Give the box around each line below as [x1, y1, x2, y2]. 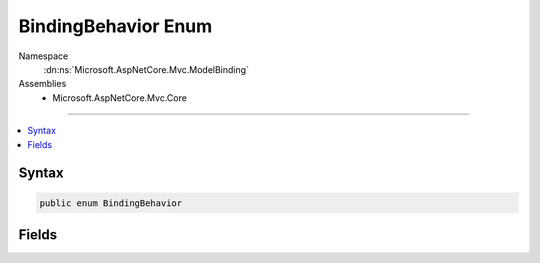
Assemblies [18, 78, 67, 90]
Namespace [18, 50, 69, 62]
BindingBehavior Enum [18, 15, 213, 37]
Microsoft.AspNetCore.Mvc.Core [52, 91, 187, 104]
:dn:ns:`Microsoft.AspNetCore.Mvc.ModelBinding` [43, 63, 250, 75]
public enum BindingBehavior [39, 197, 183, 209]
